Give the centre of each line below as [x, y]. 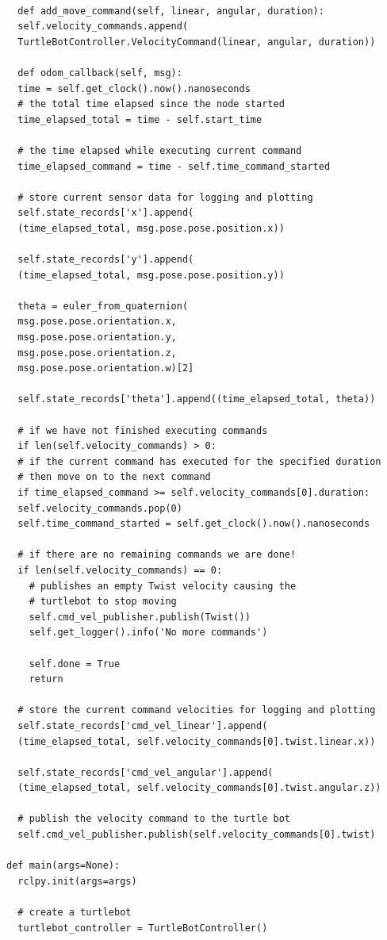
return [46, 679]
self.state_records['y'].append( [106, 260]
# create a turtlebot [75, 913]
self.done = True [75, 664]
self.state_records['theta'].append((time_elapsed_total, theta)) [197, 399]
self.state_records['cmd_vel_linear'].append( [143, 725]
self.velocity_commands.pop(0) [100, 508]
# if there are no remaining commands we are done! [157, 555]
